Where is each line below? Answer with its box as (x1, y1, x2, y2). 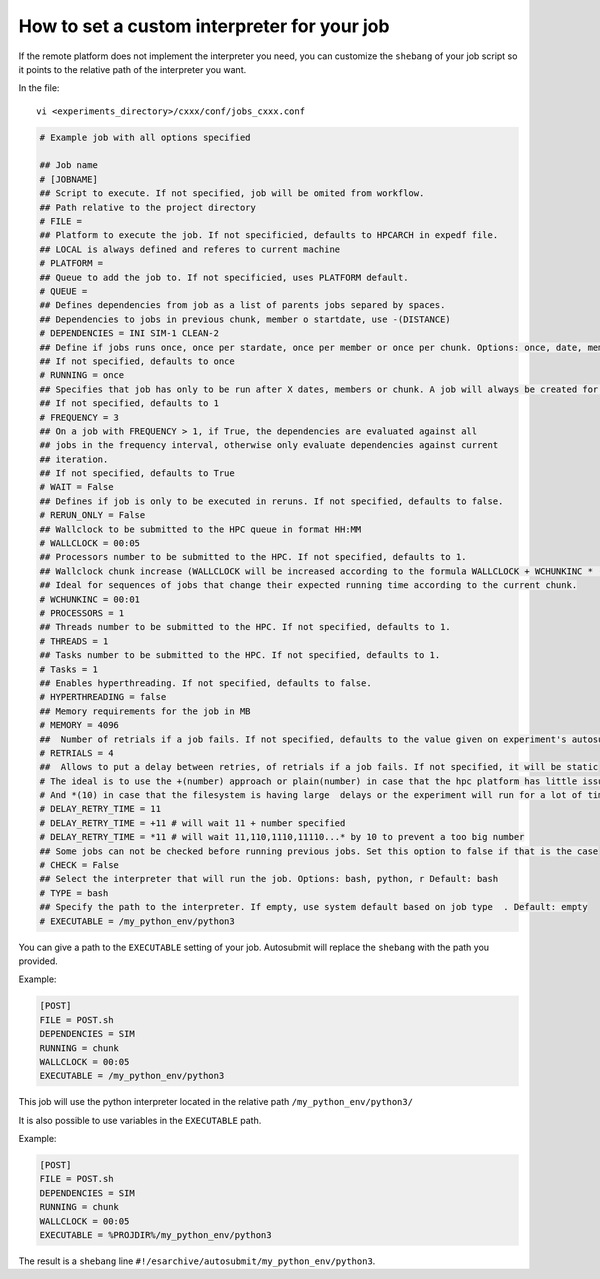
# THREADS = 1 (39, 635, 109, 647)
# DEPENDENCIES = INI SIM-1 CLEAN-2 (39, 328, 220, 339)
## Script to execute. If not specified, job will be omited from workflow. (39, 188, 425, 199)
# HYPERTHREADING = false (39, 691, 167, 703)
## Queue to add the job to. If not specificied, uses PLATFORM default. (39, 271, 409, 283)
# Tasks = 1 (39, 663, 99, 675)
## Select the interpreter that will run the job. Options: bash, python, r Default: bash (39, 873, 499, 885)
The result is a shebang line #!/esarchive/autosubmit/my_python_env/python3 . (18, 1255, 376, 1267)
